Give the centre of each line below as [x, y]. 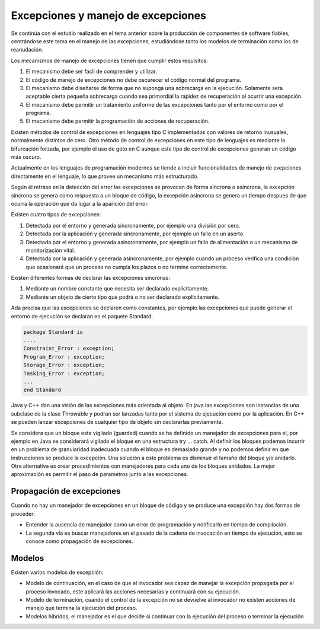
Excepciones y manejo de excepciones [109, 15]
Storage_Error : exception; [64, 365]
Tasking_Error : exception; [64, 373]
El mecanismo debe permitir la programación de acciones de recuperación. [118, 121]
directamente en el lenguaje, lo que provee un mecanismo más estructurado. [105, 176]
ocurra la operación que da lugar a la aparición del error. [80, 203]
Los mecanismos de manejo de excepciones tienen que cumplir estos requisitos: [110, 60]
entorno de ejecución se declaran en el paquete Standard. [82, 316]
